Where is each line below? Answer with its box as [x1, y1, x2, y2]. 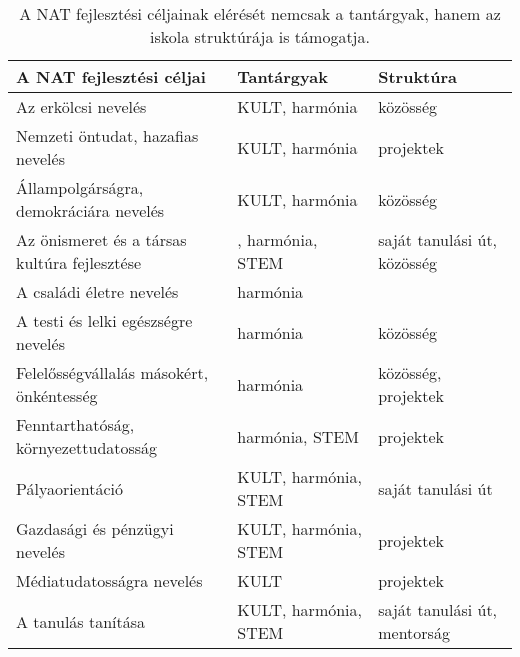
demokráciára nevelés [16, 199, 165, 222]
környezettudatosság [16, 436, 158, 459]
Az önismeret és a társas [16, 228, 187, 251]
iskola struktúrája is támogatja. [150, 25, 370, 48]
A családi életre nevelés [16, 280, 179, 303]
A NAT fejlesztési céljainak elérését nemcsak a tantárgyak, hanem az [19, 2, 501, 25]
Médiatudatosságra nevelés [16, 569, 203, 592]
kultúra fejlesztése [16, 251, 142, 274]
